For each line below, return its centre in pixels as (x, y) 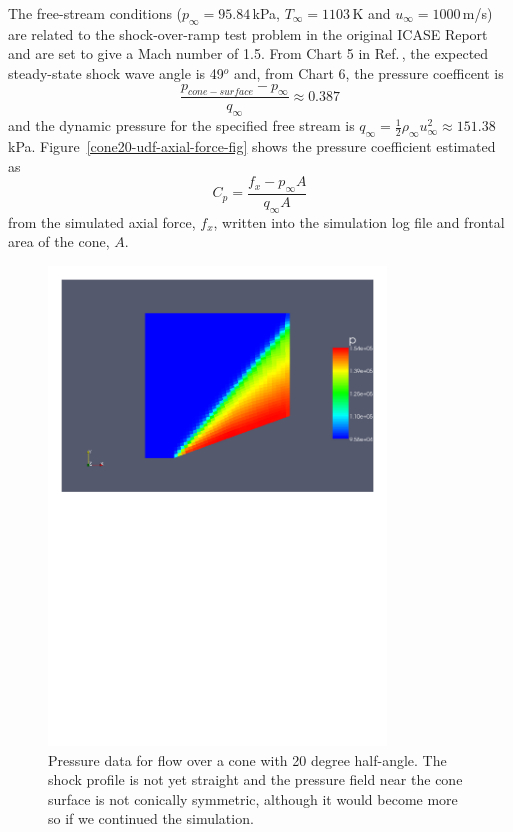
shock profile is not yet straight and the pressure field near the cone (255, 779)
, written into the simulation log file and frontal (359, 221)
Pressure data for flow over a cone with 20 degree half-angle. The (247, 759)
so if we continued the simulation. (151, 818)
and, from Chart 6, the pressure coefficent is (368, 72)
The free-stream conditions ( (95, 13)
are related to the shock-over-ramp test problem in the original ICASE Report (248, 33)
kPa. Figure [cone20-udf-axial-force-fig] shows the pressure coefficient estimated (252, 146)
